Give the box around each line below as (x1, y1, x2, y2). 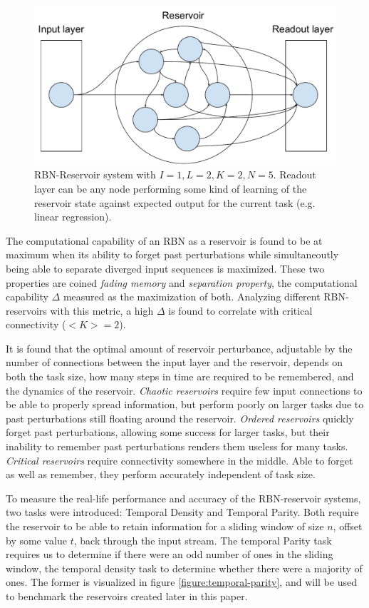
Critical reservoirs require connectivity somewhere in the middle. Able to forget (6, 452, 353, 467)
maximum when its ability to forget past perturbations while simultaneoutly (6, 247, 339, 262)
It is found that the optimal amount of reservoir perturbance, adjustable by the (6, 340, 353, 355)
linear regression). (34, 209, 112, 224)
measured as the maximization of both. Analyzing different (63, 289, 321, 304)
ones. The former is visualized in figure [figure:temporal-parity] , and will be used (6, 574, 357, 589)
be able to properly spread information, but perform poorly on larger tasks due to (6, 397, 364, 412)
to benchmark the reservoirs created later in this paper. (6, 588, 248, 603)
